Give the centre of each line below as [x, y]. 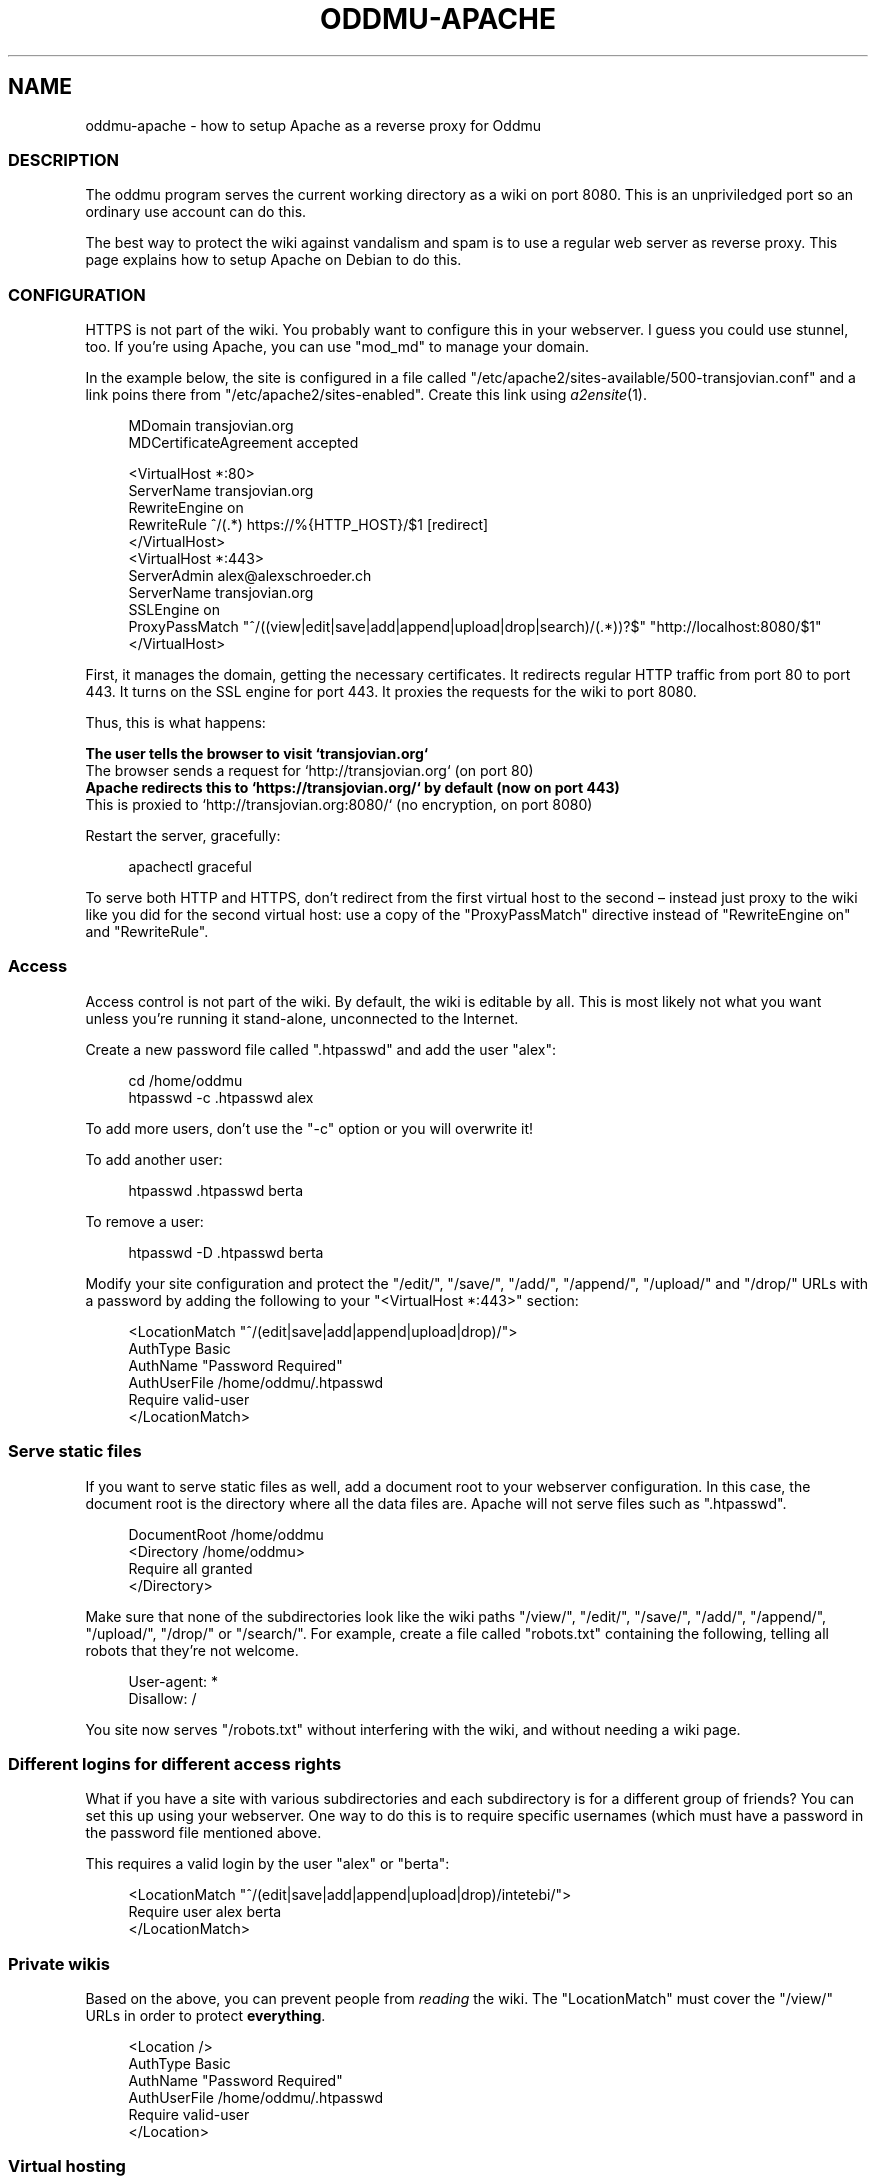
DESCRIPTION [64, 159]
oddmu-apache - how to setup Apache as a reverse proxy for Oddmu [313, 125]
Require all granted [190, 1568]
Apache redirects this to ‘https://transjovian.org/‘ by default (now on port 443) [352, 788]
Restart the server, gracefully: [183, 836]
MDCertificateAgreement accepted [243, 443]
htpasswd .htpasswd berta [216, 1190]
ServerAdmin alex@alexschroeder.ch [250, 576]
